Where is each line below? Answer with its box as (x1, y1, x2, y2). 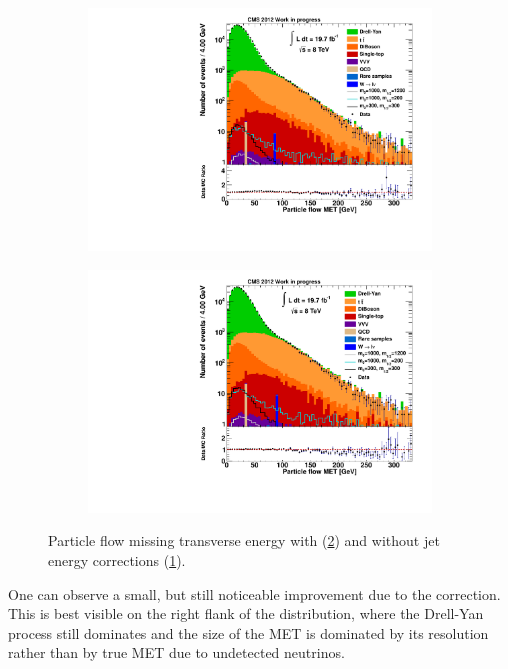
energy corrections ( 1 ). (48, 550, 186, 570)
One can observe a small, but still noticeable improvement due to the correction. (8, 583, 501, 604)
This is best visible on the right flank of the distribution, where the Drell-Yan (8, 603, 484, 624)
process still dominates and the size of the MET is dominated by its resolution (8, 622, 489, 643)
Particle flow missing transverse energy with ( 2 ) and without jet (48, 530, 440, 551)
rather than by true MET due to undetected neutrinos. (8, 642, 345, 663)
